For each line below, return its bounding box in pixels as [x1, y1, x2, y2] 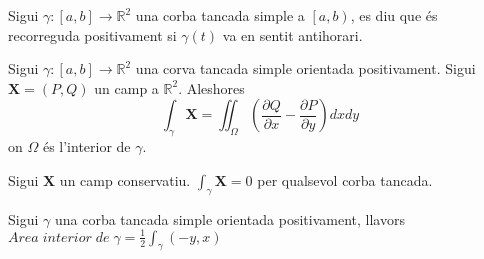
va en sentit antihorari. [222, 24, 363, 45]
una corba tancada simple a [135, 5, 305, 25]
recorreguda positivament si [8, 24, 177, 45]
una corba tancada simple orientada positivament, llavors [54, 208, 405, 229]
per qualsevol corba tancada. [257, 169, 433, 190]
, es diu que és [350, 5, 438, 25]
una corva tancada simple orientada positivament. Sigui [135, 58, 476, 79]
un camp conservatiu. [59, 169, 191, 190]
